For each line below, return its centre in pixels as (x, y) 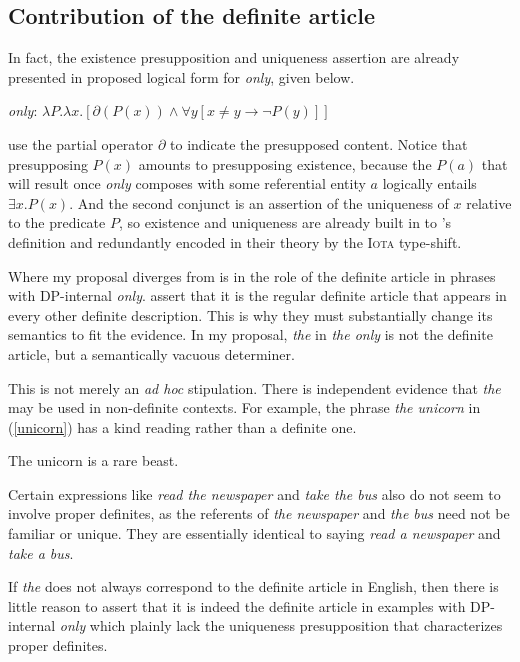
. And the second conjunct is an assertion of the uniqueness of (259, 202)
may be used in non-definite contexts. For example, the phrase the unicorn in (244, 407)
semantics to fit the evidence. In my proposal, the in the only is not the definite (250, 334)
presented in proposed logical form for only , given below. (181, 76)
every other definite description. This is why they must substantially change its (250, 314)
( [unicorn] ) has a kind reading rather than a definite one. (182, 426)
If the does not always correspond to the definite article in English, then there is (253, 586)
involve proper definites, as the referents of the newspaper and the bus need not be (259, 513)
